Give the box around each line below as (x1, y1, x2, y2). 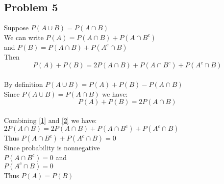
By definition (4, 79, 43, 89)
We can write (4, 32, 44, 42)
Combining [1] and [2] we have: (4, 115, 97, 125)
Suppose (4, 22, 29, 33)
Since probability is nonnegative (4, 143, 100, 153)
